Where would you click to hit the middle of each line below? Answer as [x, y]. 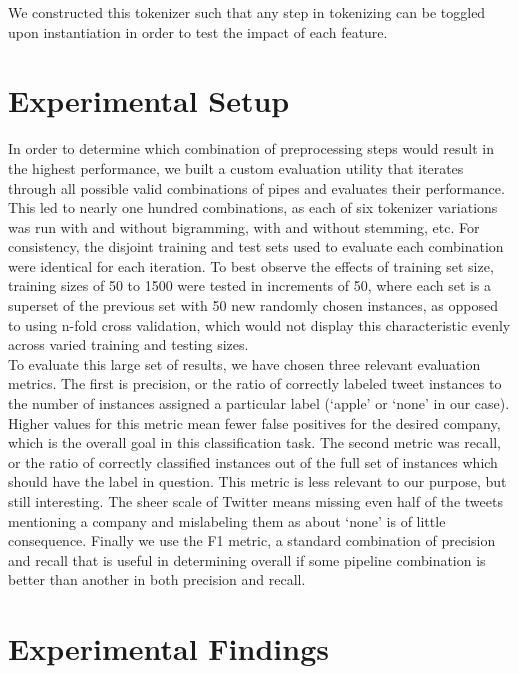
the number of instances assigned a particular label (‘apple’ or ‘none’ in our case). [259, 403]
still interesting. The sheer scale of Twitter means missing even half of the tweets [255, 501]
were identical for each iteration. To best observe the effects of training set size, [251, 265]
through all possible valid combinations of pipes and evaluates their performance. [256, 187]
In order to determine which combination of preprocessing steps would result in [251, 148]
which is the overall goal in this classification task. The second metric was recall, [254, 442]
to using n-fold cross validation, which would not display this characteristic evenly [259, 324]
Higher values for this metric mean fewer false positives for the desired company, [254, 422]
